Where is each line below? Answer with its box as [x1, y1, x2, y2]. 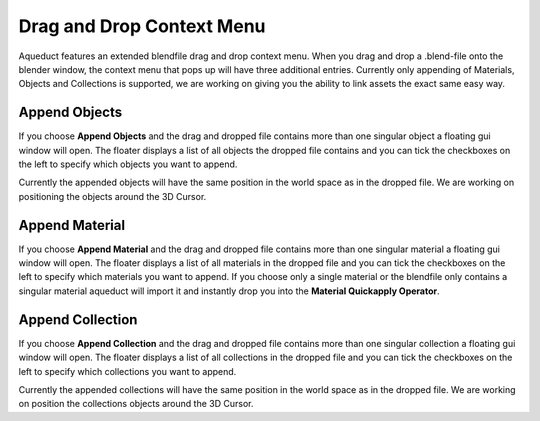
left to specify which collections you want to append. [18, 365, 237, 377]
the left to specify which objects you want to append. [18, 158, 238, 170]
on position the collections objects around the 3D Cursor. [18, 398, 254, 410]
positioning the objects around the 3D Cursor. [18, 190, 207, 202]
